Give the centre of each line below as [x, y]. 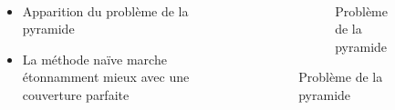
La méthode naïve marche [94, 59]
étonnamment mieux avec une [106, 77]
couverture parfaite [76, 94]
